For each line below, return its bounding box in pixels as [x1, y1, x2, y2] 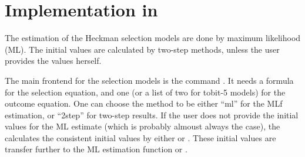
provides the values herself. [5, 54, 102, 67]
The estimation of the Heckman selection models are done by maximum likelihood [5, 32, 301, 44]
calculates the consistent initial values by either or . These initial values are [5, 131, 276, 144]
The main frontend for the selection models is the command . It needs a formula [5, 74, 294, 86]
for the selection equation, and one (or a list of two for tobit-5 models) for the [5, 86, 286, 98]
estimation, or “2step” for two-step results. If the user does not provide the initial [5, 108, 299, 121]
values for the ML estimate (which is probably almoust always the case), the [5, 120, 280, 132]
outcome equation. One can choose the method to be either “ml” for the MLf [5, 97, 283, 110]
